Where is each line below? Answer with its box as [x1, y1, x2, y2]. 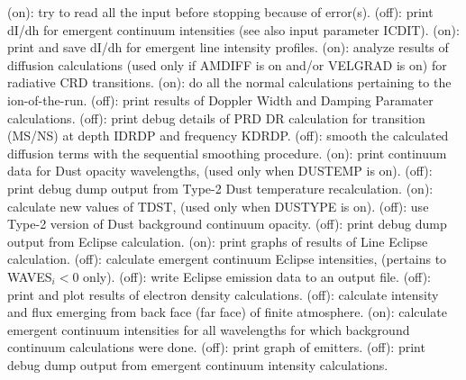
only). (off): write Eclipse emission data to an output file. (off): [83, 267, 431, 285]
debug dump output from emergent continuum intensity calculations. [7, 355, 388, 374]
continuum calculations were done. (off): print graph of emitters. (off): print [7, 338, 425, 357]
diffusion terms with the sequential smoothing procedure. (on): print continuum [7, 143, 447, 162]
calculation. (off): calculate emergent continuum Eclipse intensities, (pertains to [7, 249, 447, 268]
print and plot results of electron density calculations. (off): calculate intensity [7, 285, 439, 303]
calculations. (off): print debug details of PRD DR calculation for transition [7, 108, 425, 127]
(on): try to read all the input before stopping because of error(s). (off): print [7, 3, 434, 21]
